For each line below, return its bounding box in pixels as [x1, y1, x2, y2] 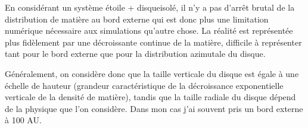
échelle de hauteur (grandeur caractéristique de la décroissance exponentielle [5, 79, 284, 91]
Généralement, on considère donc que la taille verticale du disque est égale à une [5, 67, 299, 79]
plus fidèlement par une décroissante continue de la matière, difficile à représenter [5, 36, 302, 48]
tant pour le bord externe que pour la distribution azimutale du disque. [5, 47, 266, 60]
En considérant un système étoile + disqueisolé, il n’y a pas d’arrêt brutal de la [5, 1, 295, 13]
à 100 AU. [5, 114, 42, 126]
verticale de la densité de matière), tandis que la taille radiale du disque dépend [5, 91, 296, 103]
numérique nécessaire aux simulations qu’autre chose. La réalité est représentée [5, 24, 293, 37]
